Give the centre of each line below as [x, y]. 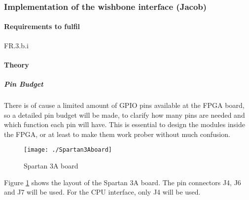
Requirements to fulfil [42, 26]
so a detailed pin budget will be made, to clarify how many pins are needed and [124, 115]
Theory [17, 64]
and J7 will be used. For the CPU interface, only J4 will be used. [102, 192]
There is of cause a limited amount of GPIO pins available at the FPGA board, [124, 105]
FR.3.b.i [16, 45]
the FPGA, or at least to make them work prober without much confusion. [117, 134]
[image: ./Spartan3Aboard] [68, 150]
